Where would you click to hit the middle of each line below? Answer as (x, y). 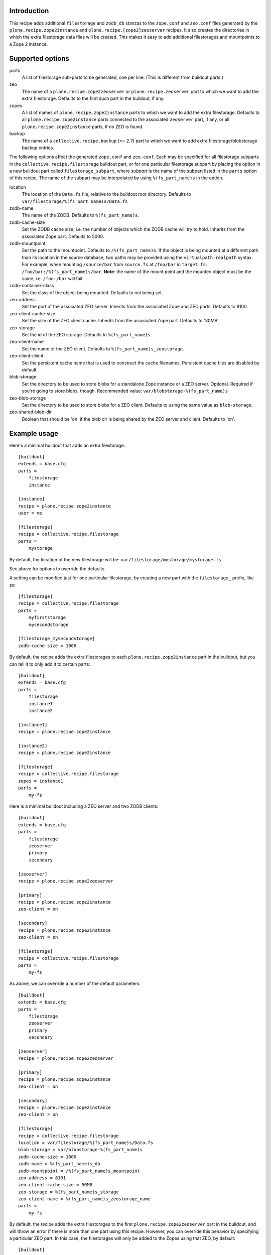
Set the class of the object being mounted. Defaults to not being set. (92, 292)
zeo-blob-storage (28, 398)
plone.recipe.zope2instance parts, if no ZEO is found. (83, 127)
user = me (30, 513)
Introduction (29, 11)
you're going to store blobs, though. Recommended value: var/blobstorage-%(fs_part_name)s (125, 391)
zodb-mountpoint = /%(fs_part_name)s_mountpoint (79, 1171)
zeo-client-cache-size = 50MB (55, 1185)
